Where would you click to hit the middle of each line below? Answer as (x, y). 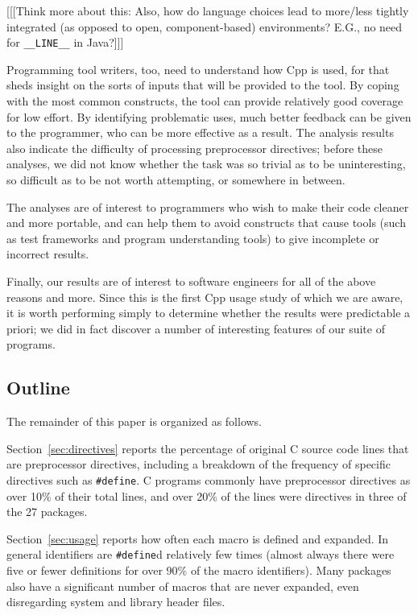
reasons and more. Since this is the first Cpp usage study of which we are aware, (205, 297)
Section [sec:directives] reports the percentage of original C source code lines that (208, 448)
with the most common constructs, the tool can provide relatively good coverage (205, 101)
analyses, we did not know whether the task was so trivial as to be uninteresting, (206, 164)
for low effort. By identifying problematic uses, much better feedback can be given (209, 116)
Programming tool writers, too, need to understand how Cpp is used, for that (198, 69)
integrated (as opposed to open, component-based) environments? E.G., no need (205, 26)
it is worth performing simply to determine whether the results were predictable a (209, 313)
